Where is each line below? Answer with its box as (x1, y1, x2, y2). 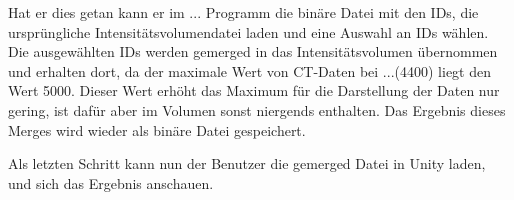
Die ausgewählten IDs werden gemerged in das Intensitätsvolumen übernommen (8, 41, 498, 62)
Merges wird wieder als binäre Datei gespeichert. (8, 119, 306, 140)
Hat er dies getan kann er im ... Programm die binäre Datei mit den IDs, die (8, 2, 479, 22)
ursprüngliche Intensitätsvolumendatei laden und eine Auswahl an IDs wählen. (8, 21, 489, 42)
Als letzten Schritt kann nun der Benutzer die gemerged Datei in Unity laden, (8, 153, 486, 174)
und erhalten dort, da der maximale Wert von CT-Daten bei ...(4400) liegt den (8, 60, 491, 81)
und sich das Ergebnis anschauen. (8, 172, 214, 193)
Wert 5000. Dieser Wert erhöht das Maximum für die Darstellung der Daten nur (8, 80, 500, 101)
